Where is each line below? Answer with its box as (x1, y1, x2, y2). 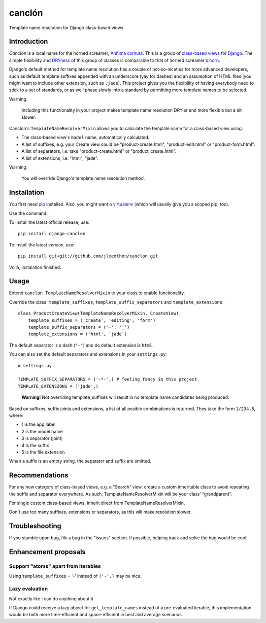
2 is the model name (21, 428, 63, 434)
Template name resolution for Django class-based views (9, 25, 124, 31)
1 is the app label (21, 421, 56, 427)
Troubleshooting (9, 522, 62, 530)
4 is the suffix (21, 442, 49, 448)
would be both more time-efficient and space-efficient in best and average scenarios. (9, 612, 183, 618)
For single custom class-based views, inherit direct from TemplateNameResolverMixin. (9, 500, 185, 506)
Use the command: (9, 210, 48, 216)
